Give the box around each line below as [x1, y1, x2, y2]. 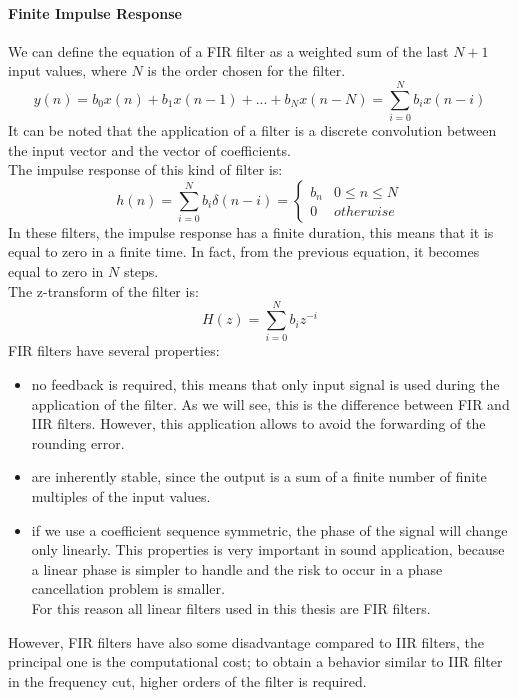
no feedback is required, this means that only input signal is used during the [31, 373, 500, 394]
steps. [123, 261, 159, 282]
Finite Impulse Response [8, 2, 182, 23]
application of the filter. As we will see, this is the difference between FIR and [31, 393, 510, 414]
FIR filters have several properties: [8, 340, 220, 361]
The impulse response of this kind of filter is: [8, 159, 283, 180]
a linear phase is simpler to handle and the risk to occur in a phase [31, 558, 443, 579]
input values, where [8, 60, 127, 81]
